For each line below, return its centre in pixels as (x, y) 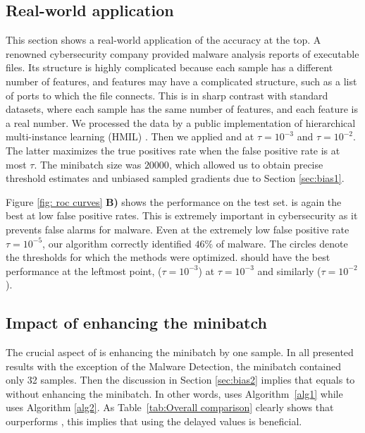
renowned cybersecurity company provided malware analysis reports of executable (182, 53)
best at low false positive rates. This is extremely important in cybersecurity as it (182, 215)
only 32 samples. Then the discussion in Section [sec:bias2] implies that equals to (180, 380)
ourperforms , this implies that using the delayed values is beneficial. (154, 421)
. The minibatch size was (88, 164)
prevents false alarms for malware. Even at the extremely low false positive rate (178, 229)
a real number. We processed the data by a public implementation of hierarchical (181, 122)
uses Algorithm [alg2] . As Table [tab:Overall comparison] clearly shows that (170, 407)
